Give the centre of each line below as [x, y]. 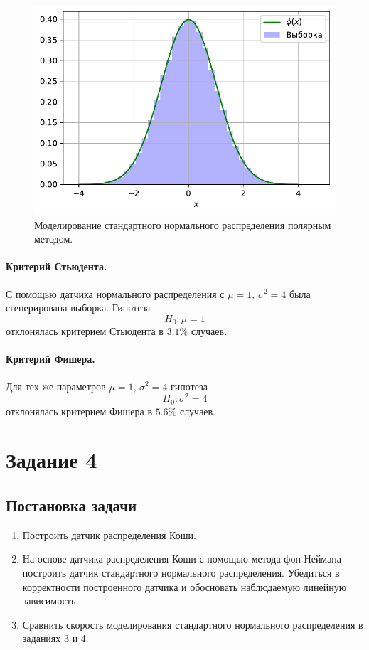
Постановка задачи [71, 505]
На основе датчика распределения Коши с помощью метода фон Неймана [182, 559]
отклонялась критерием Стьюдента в [85, 331]
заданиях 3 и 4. [55, 638]
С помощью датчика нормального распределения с [115, 293]
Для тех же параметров [56, 386]
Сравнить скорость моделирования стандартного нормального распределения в [193, 624]
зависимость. [50, 601]
